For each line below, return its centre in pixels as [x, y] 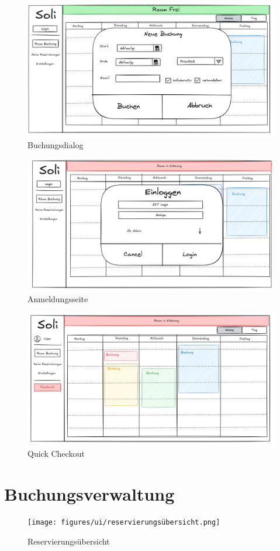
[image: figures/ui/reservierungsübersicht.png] [124, 523]
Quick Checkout [56, 453]
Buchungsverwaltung [89, 493]
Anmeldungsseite [58, 299]
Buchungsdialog [56, 144]
